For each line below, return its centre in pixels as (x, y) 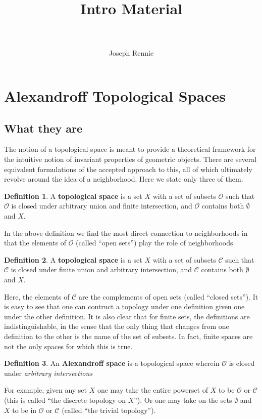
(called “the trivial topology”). (109, 410)
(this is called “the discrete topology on (65, 400)
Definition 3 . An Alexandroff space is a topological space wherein (112, 363)
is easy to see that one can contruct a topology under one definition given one (124, 306)
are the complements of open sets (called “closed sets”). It (169, 296)
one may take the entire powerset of (153, 390)
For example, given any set (46, 390)
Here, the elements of (37, 296)
